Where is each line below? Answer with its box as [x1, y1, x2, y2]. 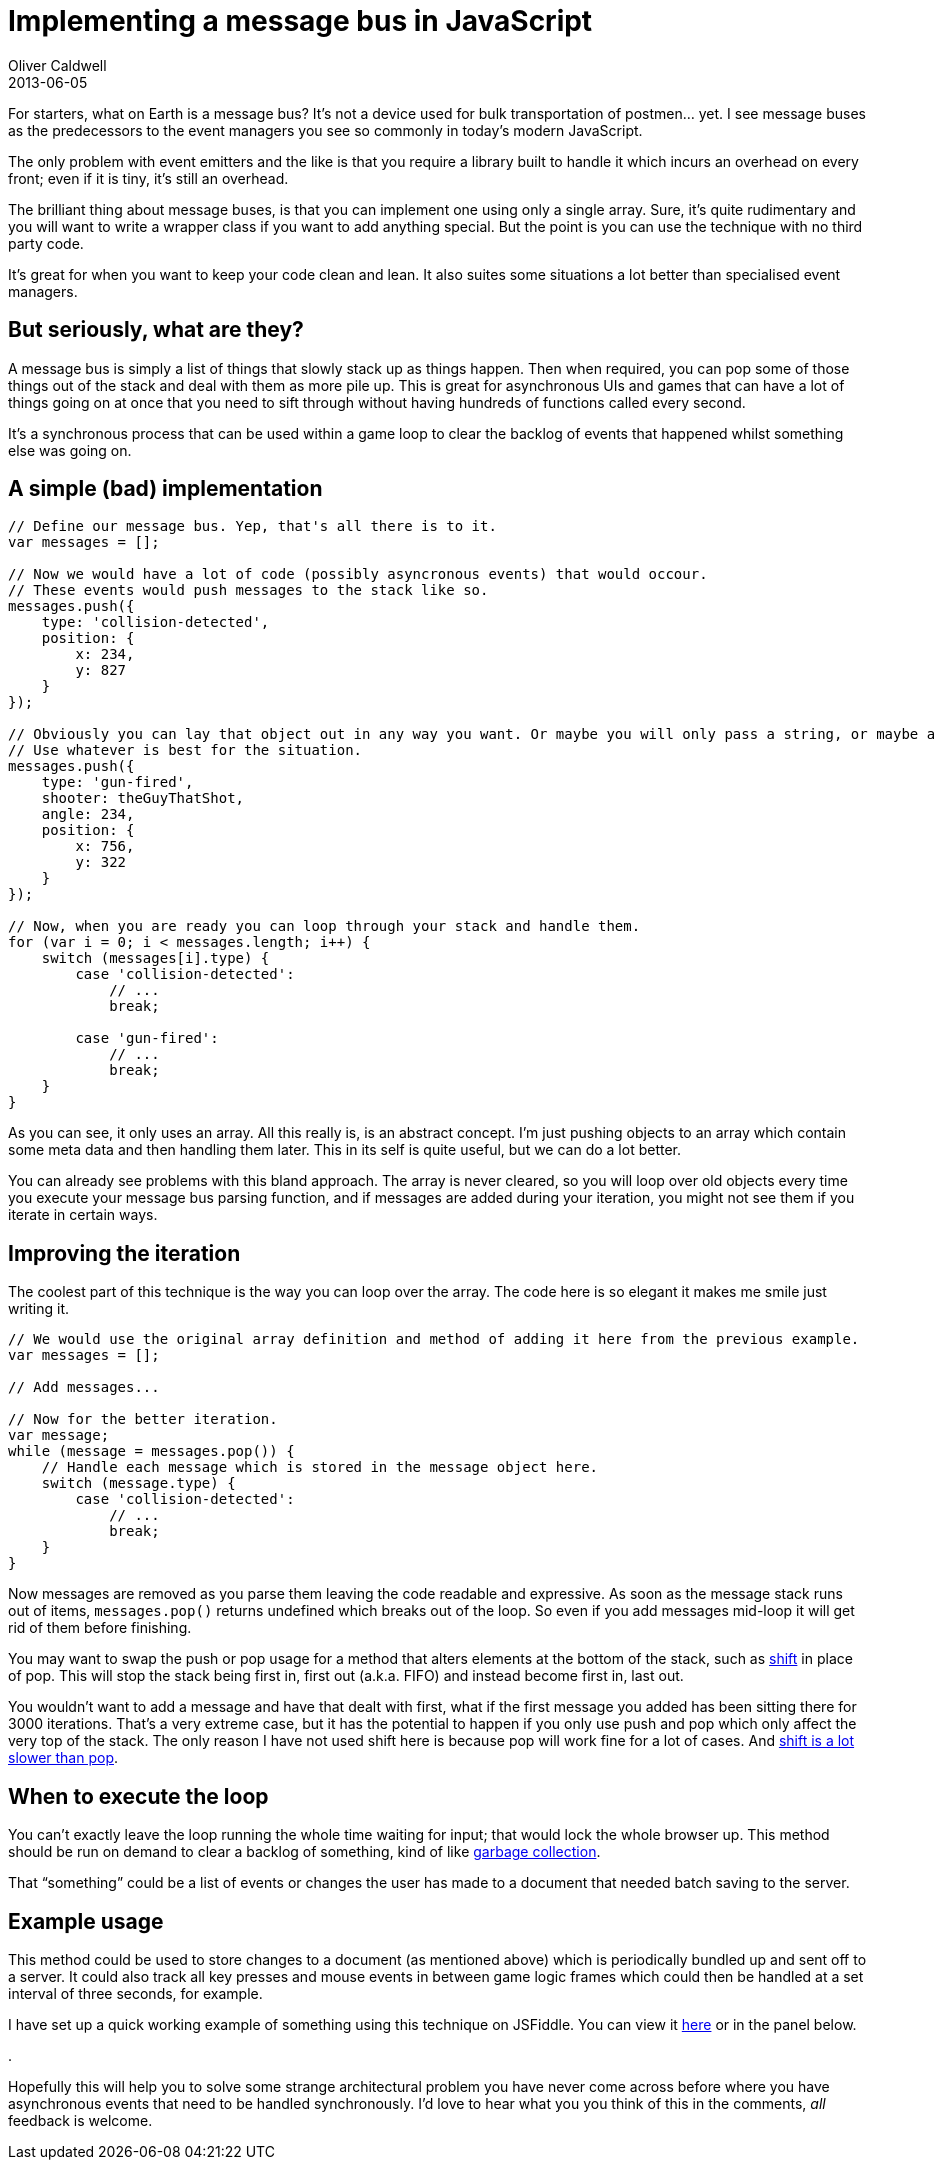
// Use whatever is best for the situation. [8, 742, 363, 759]
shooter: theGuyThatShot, [41, 790, 245, 807]
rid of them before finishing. [8, 1619, 192, 1637]
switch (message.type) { [41, 1475, 236, 1492]
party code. [8, 234, 84, 252]
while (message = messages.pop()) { [8, 1443, 295, 1460]
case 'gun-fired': [75, 1030, 219, 1047]
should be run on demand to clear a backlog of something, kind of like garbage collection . [8, 1843, 601, 1861]
